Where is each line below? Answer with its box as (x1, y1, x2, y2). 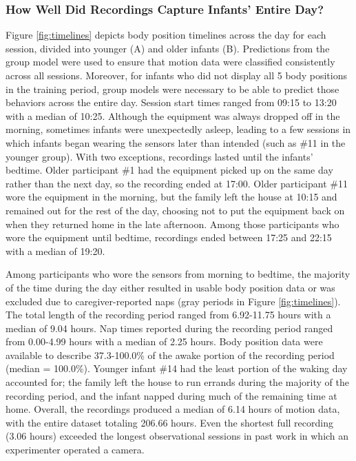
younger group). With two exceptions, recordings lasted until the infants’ (6, 149, 313, 163)
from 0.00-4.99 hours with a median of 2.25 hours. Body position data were (6, 334, 323, 349)
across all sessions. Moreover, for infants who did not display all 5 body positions (6, 68, 348, 82)
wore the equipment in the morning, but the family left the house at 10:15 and (6, 189, 337, 204)
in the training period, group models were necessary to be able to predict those (6, 81, 339, 96)
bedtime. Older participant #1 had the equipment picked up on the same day (6, 163, 333, 177)
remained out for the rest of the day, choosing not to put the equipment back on (6, 203, 345, 217)
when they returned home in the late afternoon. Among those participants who (6, 216, 339, 231)
